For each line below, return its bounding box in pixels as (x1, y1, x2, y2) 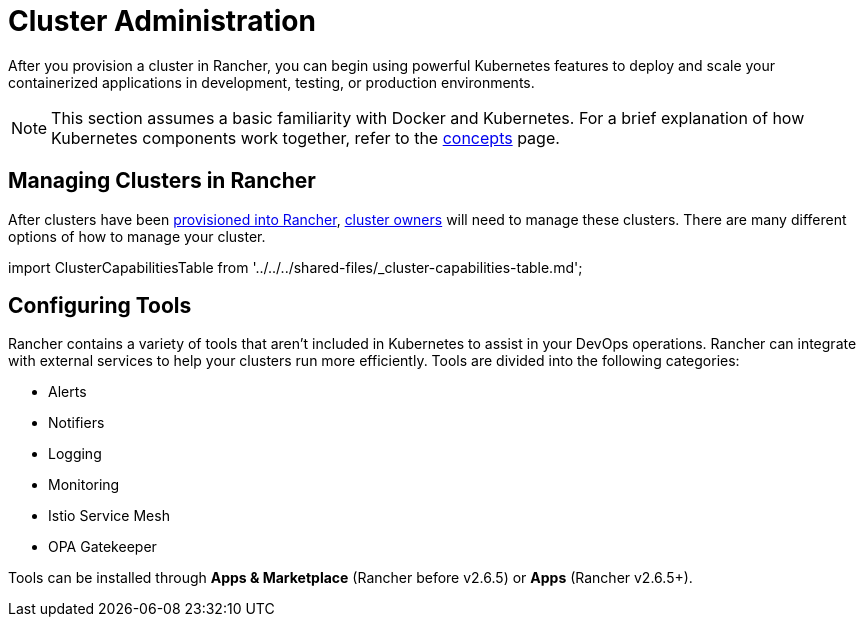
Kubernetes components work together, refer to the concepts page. (51, 127, 560, 148)
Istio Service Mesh (48, 507, 170, 525)
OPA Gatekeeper (48, 538, 157, 556)
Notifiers (48, 414, 105, 432)
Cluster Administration (8, 4, 316, 38)
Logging (48, 445, 102, 463)
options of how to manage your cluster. (8, 227, 266, 245)
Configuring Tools (8, 293, 192, 319)
